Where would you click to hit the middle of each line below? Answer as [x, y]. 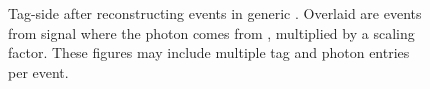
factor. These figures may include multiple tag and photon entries [209, 52]
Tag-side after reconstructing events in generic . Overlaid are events [215, 13]
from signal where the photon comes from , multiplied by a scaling [211, 32]
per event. [38, 71]
